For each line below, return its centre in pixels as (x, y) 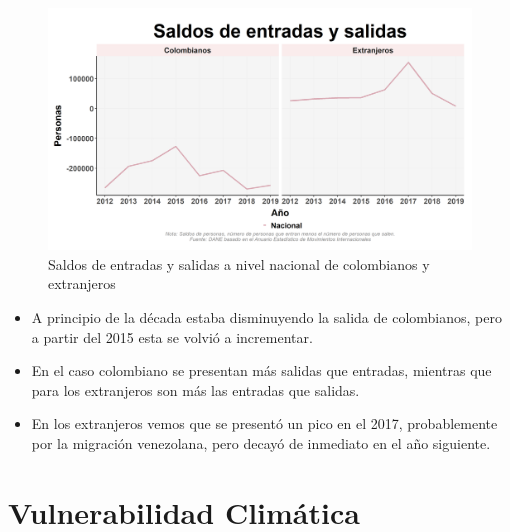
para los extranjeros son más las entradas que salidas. (195, 389)
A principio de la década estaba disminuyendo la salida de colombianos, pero (266, 317)
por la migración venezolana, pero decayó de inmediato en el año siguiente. (261, 442)
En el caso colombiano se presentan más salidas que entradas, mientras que (261, 370)
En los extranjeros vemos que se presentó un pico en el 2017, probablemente (264, 423)
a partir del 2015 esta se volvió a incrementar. (172, 336)
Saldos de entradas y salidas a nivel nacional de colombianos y (239, 263)
